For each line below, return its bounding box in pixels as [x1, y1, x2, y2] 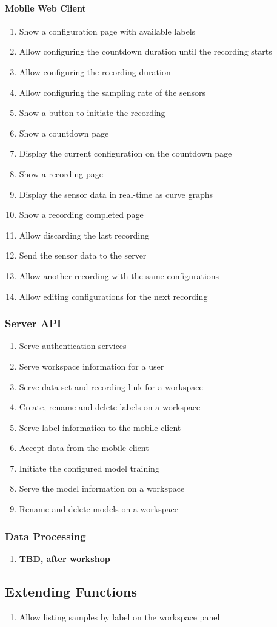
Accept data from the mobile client [19, 441, 149, 454]
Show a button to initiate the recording [19, 106, 165, 119]
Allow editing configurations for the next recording [19, 290, 208, 302]
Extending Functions [5, 581, 138, 600]
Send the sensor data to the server [19, 249, 147, 262]
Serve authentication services [19, 339, 127, 352]
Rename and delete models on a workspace [19, 503, 178, 515]
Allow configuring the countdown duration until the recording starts [19, 45, 272, 58]
